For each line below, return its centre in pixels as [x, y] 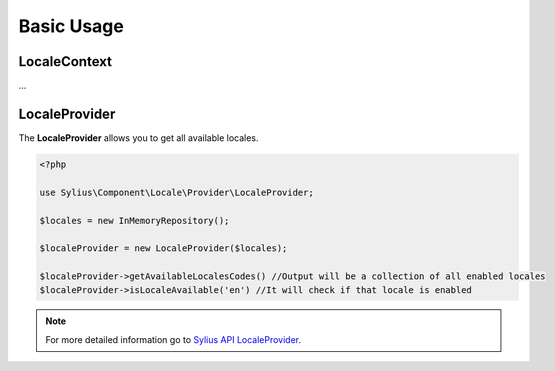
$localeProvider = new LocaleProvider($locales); [163, 248]
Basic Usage [71, 26]
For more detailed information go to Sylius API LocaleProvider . [173, 339]
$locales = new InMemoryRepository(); [134, 220]
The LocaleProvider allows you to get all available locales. [138, 137]
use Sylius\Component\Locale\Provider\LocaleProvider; [176, 192]
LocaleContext [65, 61]
